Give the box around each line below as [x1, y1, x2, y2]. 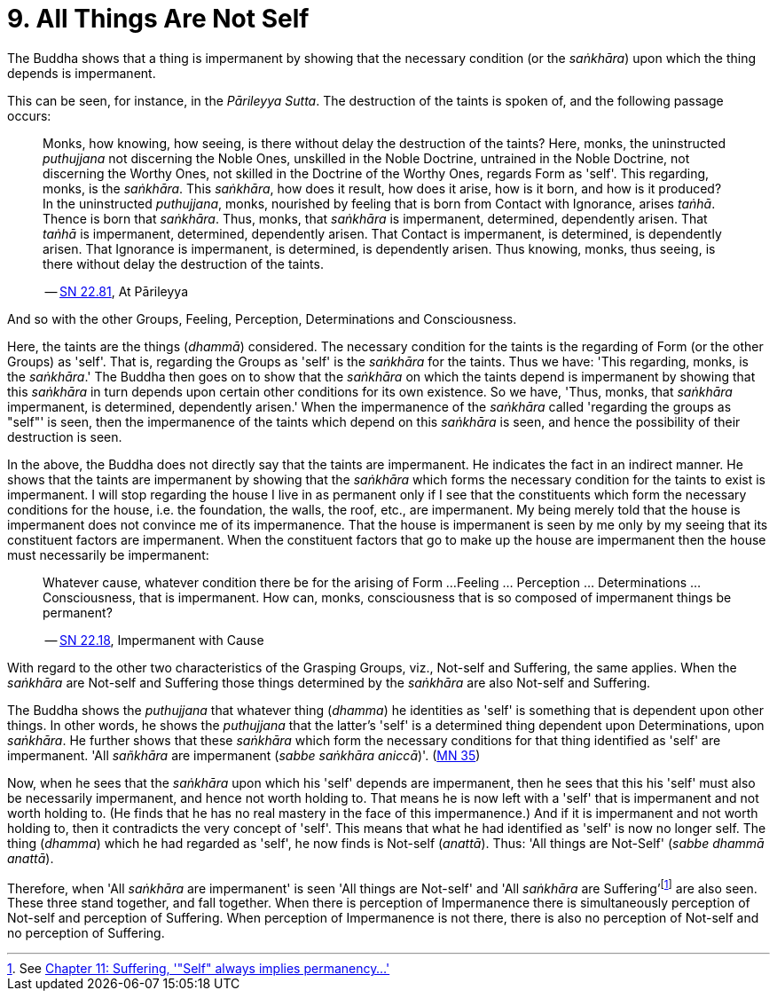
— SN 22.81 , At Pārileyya [44, 283, 189, 299]
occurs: [7, 107, 51, 123]
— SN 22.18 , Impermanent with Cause [44, 632, 264, 648]
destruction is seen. [7, 428, 122, 444]
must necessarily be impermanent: [7, 546, 209, 562]
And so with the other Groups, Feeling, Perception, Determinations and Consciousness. [7, 310, 517, 326]
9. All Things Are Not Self [7, 4, 310, 34]
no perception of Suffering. [7, 925, 165, 941]
